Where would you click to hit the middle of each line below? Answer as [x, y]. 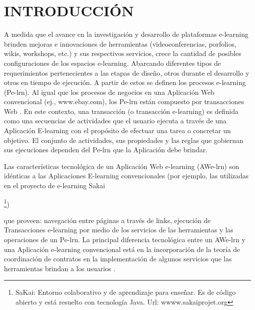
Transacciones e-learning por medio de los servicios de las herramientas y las [119, 230]
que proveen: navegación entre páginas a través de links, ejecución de [107, 220]
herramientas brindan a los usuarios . [60, 268]
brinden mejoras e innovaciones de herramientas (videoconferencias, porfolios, [120, 43]
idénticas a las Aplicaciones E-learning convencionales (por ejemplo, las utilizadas [126, 176]
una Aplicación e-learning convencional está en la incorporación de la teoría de [122, 249]
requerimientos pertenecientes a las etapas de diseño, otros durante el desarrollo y [127, 72]
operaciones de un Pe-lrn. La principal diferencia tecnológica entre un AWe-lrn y [125, 240]
